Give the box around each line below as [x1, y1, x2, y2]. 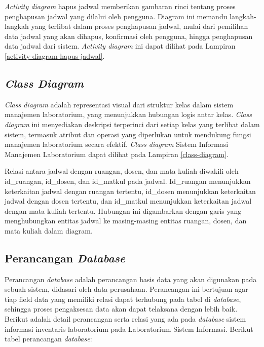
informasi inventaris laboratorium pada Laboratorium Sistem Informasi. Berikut [5, 323, 253, 334]
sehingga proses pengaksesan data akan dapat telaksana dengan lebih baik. [5, 303, 238, 314]
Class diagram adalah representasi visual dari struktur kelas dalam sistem [5, 99, 234, 109]
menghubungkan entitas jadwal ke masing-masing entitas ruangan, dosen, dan [5, 215, 247, 226]
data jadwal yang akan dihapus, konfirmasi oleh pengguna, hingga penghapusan [5, 30, 253, 41]
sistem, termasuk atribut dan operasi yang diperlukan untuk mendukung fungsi [5, 129, 251, 139]
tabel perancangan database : [5, 333, 92, 344]
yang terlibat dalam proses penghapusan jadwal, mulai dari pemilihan [31, 21, 248, 31]
